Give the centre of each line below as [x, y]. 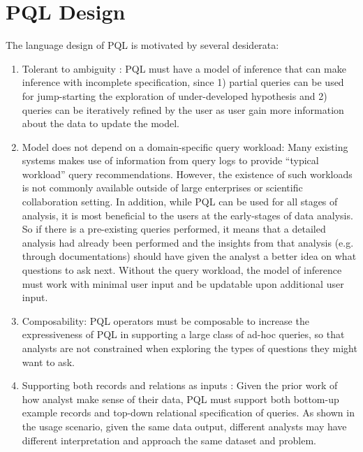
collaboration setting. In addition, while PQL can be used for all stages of [180, 202]
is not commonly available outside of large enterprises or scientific [162, 188]
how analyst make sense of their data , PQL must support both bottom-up [180, 399]
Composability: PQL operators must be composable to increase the [165, 320]
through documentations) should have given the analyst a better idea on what [189, 256]
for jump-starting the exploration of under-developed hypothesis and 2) [175, 95]
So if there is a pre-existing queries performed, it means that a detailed [174, 229]
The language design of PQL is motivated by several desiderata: [142, 45]
